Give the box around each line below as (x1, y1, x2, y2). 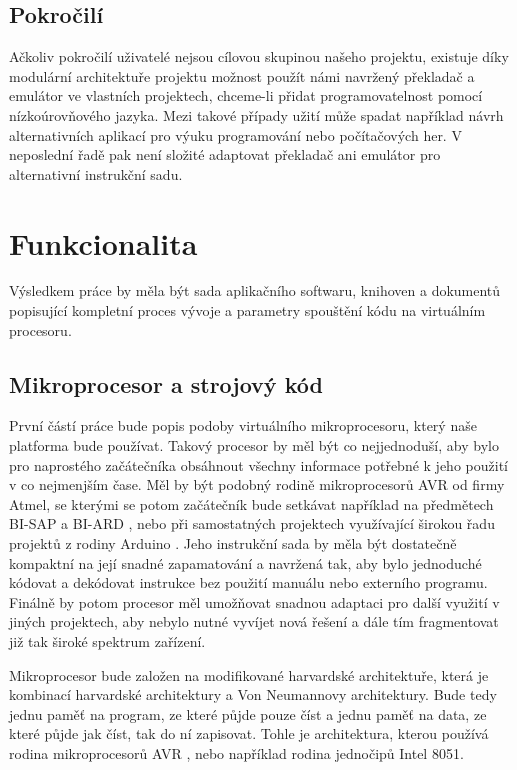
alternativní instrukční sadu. (9, 163, 183, 184)
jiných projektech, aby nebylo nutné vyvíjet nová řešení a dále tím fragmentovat (9, 611, 499, 632)
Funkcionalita (9, 222, 198, 263)
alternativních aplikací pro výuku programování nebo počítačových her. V (9, 124, 462, 145)
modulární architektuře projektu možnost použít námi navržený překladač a (9, 65, 475, 86)
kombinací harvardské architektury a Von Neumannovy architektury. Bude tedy (9, 684, 497, 705)
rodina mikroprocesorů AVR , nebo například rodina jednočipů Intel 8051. (9, 742, 464, 763)
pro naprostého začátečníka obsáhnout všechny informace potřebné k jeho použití (9, 454, 508, 475)
